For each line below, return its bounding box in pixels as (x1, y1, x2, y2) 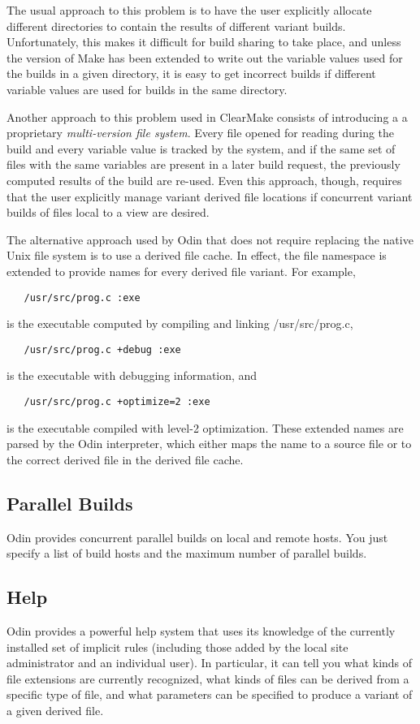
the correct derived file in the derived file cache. (6, 450, 244, 468)
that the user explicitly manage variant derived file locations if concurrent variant (6, 187, 413, 205)
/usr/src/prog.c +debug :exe (24, 343, 181, 356)
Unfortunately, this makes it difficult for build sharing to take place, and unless (6, 33, 401, 50)
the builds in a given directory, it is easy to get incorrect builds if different (6, 65, 376, 82)
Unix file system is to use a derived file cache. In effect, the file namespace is (6, 247, 387, 264)
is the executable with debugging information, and (6, 367, 258, 384)
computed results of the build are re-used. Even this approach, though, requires (6, 171, 402, 188)
